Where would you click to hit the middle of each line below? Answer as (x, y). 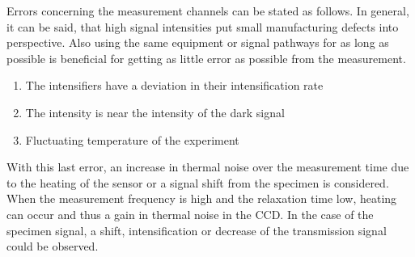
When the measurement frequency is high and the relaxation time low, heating (202, 198)
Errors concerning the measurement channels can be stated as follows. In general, (208, 11)
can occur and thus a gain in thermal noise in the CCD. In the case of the (190, 214)
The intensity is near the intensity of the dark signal (155, 112)
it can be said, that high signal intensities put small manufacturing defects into (203, 26)
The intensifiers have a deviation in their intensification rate (174, 85)
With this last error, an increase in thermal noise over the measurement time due (208, 167)
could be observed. (53, 246)
